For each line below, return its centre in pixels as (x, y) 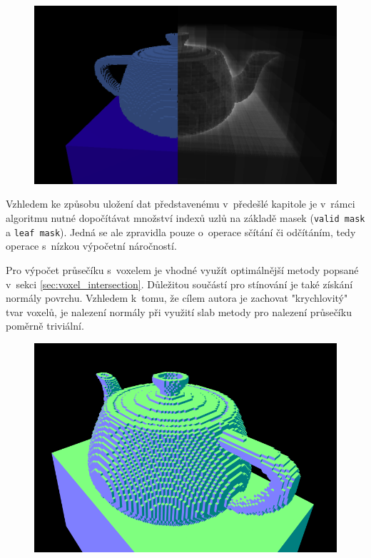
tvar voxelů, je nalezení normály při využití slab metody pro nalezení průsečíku (179, 311)
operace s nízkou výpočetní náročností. (91, 246)
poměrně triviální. (45, 326)
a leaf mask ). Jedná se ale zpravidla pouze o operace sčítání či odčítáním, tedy (181, 232)
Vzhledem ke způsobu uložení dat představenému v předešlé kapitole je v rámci (181, 204)
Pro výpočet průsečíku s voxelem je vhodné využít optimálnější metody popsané (182, 269)
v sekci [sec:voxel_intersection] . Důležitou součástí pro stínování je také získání (179, 284)
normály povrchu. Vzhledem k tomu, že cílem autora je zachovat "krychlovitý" (177, 298)
